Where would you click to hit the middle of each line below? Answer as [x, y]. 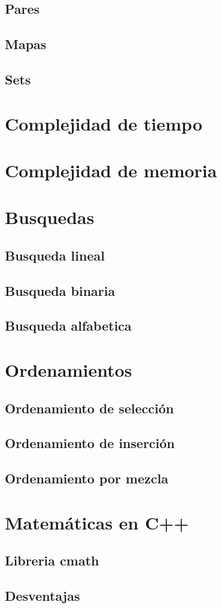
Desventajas [42, 596]
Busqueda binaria [60, 290]
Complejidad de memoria [111, 170]
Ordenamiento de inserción [90, 443]
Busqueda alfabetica [68, 326]
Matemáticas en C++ [97, 522]
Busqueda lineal [55, 255]
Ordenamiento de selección [89, 408]
